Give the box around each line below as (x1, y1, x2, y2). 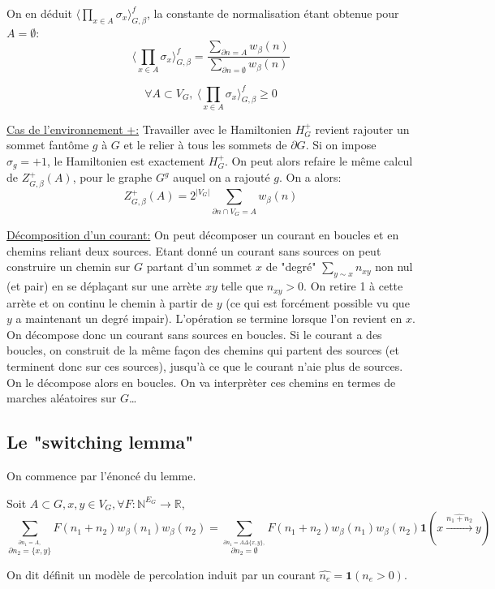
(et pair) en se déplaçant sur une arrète (6, 277, 202, 294)
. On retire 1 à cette (303, 277, 403, 294)
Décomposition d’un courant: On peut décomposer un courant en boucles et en (6, 226, 399, 243)
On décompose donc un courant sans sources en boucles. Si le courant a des (6, 325, 382, 342)
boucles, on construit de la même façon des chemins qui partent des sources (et (6, 342, 399, 359)
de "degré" (265, 258, 316, 275)
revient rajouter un (315, 120, 410, 137)
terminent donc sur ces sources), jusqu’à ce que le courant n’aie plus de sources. (6, 357, 403, 374)
